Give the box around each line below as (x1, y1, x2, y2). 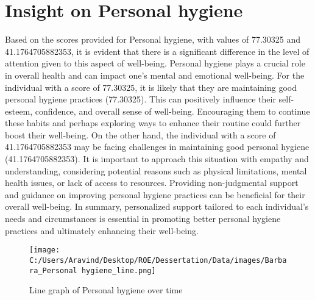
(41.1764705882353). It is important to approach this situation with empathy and (5, 152, 309, 165)
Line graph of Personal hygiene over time (29, 284, 183, 296)
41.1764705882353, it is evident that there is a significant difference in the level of (5, 45, 310, 57)
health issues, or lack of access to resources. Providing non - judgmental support (5, 176, 299, 189)
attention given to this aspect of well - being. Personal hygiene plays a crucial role (5, 57, 305, 70)
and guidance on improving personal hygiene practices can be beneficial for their (5, 188, 305, 201)
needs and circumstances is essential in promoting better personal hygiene (5, 212, 281, 225)
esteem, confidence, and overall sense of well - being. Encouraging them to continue (5, 104, 310, 117)
